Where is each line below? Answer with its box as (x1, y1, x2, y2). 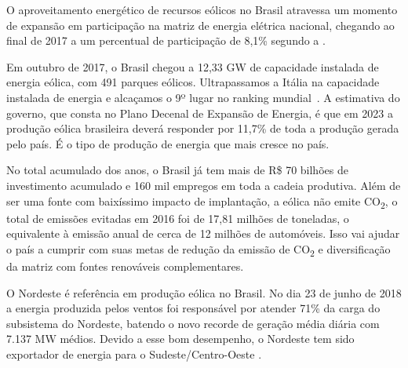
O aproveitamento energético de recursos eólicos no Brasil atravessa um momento (6, 2, 398, 17)
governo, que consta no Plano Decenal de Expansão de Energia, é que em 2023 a (6, 104, 393, 121)
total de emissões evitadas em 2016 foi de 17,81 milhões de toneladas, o (6, 210, 349, 226)
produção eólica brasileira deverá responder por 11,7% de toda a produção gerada (6, 120, 399, 137)
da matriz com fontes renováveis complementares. (6, 257, 244, 274)
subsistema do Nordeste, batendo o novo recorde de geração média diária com (6, 315, 380, 331)
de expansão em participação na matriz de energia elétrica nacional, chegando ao (6, 16, 395, 33)
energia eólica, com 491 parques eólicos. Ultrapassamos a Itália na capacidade (6, 74, 380, 90)
